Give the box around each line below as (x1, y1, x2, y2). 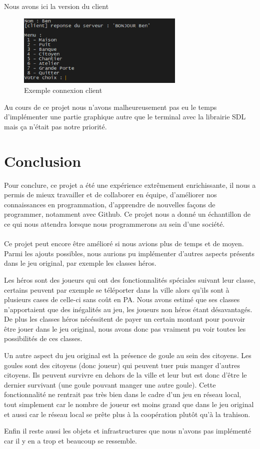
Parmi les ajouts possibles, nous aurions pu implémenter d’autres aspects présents (4, 248, 255, 258)
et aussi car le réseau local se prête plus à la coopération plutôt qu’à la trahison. (4, 409, 250, 419)
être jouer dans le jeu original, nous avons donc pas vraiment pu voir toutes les (4, 323, 246, 334)
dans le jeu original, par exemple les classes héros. (4, 258, 156, 268)
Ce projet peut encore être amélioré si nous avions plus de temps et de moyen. (4, 238, 244, 249)
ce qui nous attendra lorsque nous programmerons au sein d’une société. (4, 218, 225, 229)
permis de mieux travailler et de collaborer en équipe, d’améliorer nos (4, 189, 217, 200)
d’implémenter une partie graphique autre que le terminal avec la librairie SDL (4, 111, 246, 122)
